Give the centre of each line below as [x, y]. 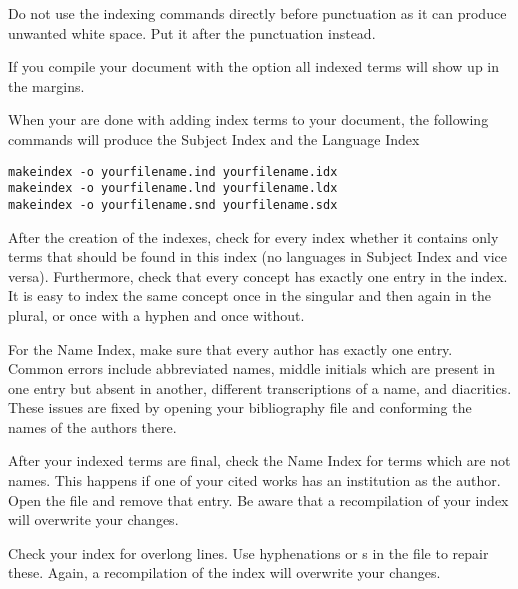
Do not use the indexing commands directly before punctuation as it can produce [257, 13]
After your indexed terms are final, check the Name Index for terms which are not [259, 460]
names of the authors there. [92, 426]
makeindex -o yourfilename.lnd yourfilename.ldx [173, 188]
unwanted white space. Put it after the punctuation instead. [192, 32]
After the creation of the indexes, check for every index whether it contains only [253, 236]
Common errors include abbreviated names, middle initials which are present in [252, 368]
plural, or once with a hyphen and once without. [156, 314]
